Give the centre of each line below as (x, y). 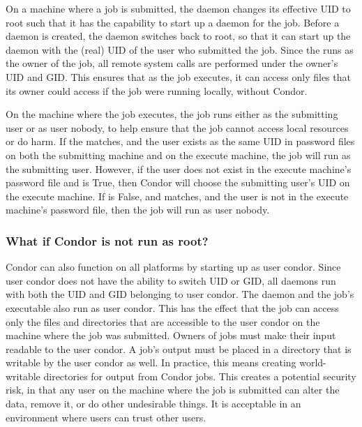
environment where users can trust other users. (106, 417)
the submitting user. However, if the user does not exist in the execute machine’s (179, 168)
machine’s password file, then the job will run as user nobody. (138, 210)
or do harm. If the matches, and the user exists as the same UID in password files (180, 141)
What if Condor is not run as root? (107, 240)
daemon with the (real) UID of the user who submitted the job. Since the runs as (180, 49)
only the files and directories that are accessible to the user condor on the (163, 321)
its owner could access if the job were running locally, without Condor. (157, 90)
